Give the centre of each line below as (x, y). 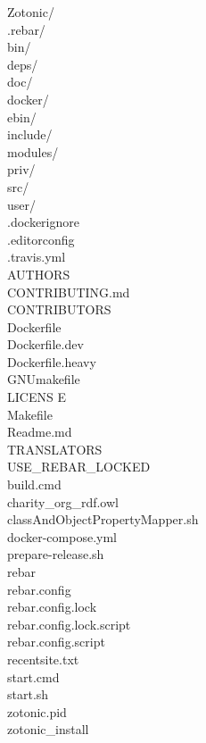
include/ (30, 134)
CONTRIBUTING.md (69, 292)
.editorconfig (41, 239)
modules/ (33, 151)
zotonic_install (48, 729)
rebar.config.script (56, 642)
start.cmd (33, 676)
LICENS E (37, 397)
